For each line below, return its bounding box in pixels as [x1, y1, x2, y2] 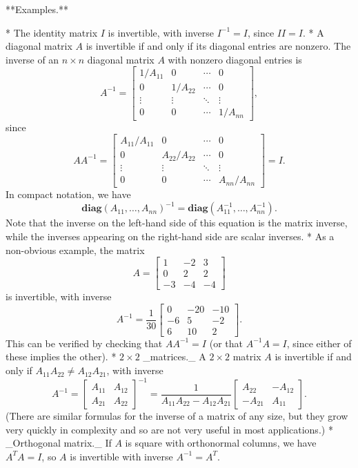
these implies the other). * [6, 349, 117, 364]
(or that [209, 335, 243, 350]
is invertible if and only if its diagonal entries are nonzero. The [86, 39, 351, 53]
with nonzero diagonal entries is [168, 52, 302, 66]
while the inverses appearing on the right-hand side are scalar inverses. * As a [6, 228, 335, 243]
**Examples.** [6, 2, 68, 16]
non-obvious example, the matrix [6, 242, 145, 257]
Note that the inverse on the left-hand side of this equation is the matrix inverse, [6, 215, 348, 230]
